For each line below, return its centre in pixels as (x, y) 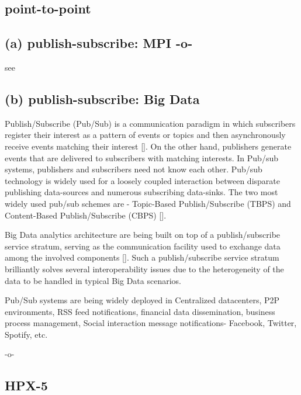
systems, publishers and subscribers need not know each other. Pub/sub (134, 169)
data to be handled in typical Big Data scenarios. (93, 280)
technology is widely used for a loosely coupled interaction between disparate (142, 180)
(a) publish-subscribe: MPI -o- (99, 43)
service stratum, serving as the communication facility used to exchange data (143, 246)
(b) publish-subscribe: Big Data (102, 98)
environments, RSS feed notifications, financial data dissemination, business (140, 311)
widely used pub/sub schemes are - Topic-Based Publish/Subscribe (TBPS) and (148, 203)
